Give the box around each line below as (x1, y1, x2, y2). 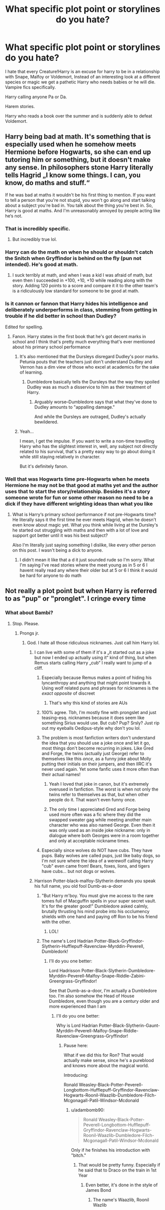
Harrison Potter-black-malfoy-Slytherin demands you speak (34, 877, 156, 884)
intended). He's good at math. (5, 261, 78, 267)
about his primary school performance (12, 344, 91, 350)
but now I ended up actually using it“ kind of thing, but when (34, 654, 157, 660)
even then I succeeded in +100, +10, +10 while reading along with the (12, 277, 153, 283)
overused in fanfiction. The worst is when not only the (49, 786, 159, 792)
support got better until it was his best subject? (12, 532, 108, 538)
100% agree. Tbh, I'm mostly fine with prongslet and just (41, 709, 157, 715)
